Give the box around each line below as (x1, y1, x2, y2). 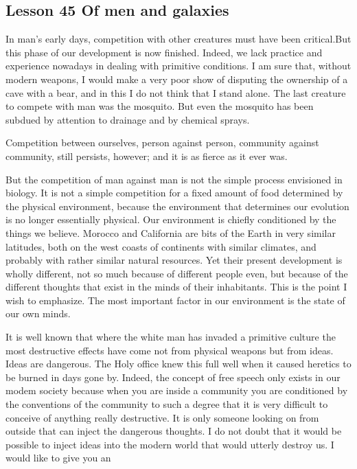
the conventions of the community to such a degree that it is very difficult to (5, 397, 328, 411)
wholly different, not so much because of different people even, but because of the (5, 266, 348, 280)
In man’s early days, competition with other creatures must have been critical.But (5, 32, 352, 46)
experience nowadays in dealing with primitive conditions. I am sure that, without (5, 58, 352, 73)
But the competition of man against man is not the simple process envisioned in (5, 172, 343, 186)
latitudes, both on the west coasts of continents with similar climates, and (5, 239, 316, 253)
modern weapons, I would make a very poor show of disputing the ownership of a (5, 71, 348, 86)
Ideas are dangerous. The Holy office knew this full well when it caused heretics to (5, 356, 352, 371)
